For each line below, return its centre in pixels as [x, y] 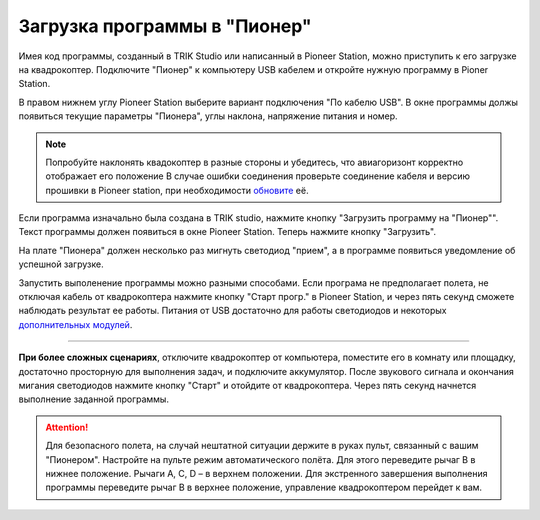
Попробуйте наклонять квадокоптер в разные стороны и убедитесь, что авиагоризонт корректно [254, 162]
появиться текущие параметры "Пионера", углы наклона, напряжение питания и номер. [208, 116]
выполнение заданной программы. [94, 399]
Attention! [67, 427]
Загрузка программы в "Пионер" [165, 26]
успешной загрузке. [61, 264]
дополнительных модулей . [75, 324]
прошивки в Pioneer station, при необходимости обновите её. [177, 190]
